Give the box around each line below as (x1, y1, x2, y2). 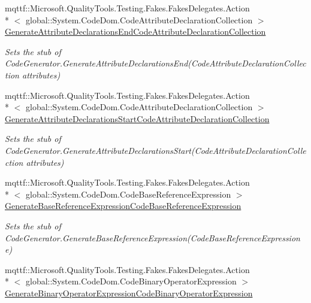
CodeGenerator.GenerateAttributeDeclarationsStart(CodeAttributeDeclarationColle (5, 144, 306, 156)
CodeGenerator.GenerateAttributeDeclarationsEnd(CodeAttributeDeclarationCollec (5, 57, 306, 69)
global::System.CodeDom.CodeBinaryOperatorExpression (25, 275, 237, 287)
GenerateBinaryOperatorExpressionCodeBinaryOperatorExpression (5, 286, 253, 299)
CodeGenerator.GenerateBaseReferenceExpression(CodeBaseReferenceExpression (5, 231, 300, 244)
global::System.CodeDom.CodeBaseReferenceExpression (25, 187, 231, 200)
